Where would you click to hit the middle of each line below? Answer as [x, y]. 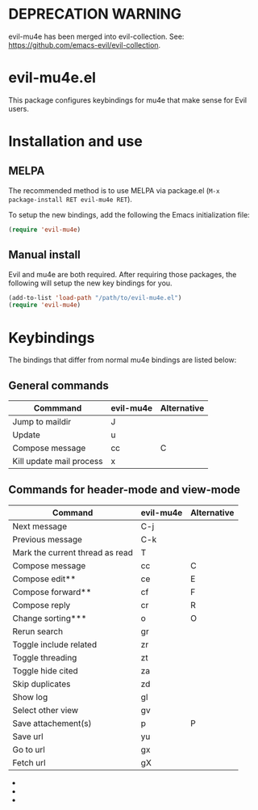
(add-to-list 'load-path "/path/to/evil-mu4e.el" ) [95, 297]
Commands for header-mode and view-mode [124, 490]
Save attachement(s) [52, 723]
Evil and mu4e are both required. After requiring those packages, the [123, 274]
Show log [30, 697]
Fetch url [29, 762]
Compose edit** [44, 579]
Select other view [46, 710]
